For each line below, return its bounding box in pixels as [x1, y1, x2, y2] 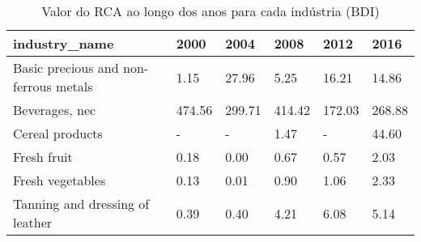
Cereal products [13, 124, 103, 142]
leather [13, 213, 53, 231]
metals [56, 77, 93, 96]
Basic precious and [13, 58, 119, 77]
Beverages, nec [13, 100, 96, 119]
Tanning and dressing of [13, 194, 150, 213]
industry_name [13, 34, 114, 53]
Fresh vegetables [13, 171, 106, 189]
